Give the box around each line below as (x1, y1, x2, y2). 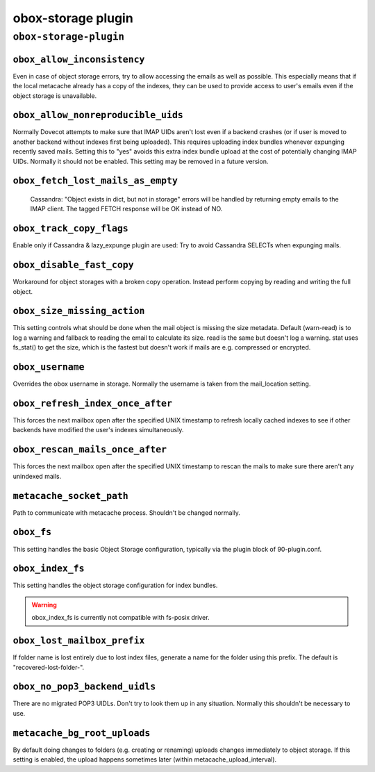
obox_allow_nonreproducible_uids (12, 110, 183, 121)
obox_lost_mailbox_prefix (12, 635, 145, 646)
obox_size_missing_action (12, 306, 145, 317)
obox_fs (12, 527, 52, 538)
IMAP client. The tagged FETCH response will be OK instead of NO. (30, 205, 223, 213)
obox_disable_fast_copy (12, 259, 135, 271)
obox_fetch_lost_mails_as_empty (12, 175, 178, 187)
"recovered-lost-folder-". (12, 663, 85, 671)
